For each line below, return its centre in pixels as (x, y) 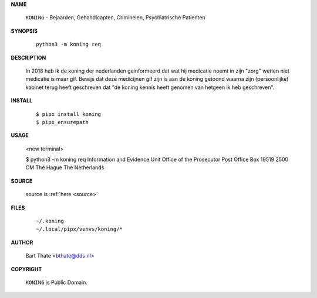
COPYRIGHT (26, 269)
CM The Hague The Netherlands (65, 167)
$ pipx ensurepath (63, 122)
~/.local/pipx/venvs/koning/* (80, 229)
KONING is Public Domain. (57, 282)
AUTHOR (22, 242)
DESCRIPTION (28, 57)
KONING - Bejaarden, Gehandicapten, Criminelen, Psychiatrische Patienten (115, 18)
